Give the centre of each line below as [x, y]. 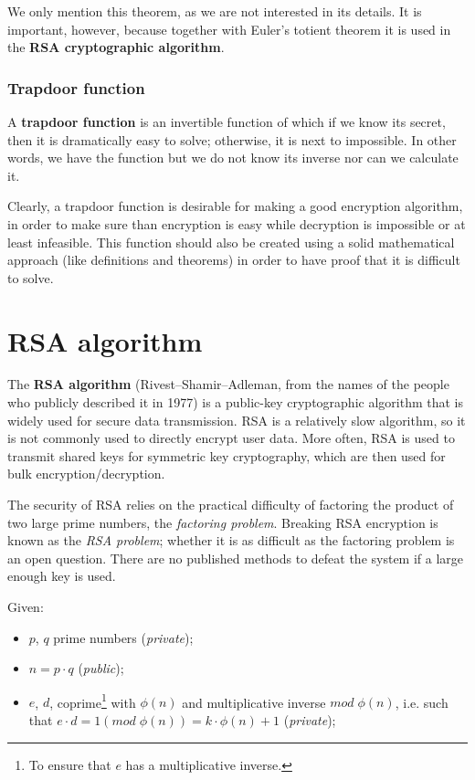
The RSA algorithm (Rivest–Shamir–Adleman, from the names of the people [228, 384]
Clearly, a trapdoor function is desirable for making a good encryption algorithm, [235, 206]
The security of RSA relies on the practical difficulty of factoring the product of [231, 505]
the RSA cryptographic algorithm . [116, 47]
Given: [26, 606]
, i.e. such [422, 702]
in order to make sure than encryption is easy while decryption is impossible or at [237, 223]
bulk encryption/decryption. [86, 474]
